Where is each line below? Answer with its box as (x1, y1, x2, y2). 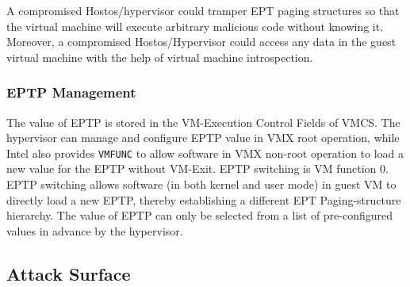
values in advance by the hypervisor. (6, 222, 183, 239)
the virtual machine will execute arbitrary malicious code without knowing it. (6, 17, 384, 34)
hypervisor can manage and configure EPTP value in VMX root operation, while (6, 129, 400, 146)
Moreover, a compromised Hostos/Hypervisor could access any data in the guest (6, 33, 397, 50)
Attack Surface (6, 261, 131, 285)
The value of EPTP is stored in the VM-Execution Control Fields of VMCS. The (6, 113, 400, 130)
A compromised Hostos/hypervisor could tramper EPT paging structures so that (6, 2, 400, 18)
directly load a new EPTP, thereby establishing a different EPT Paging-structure (6, 191, 401, 208)
